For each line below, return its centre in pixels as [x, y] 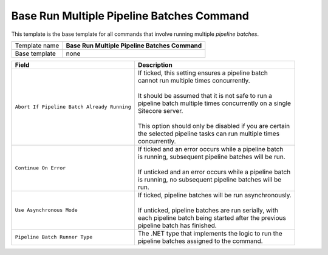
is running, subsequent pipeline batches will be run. [211, 157]
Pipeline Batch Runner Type [54, 237]
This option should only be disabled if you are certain [214, 126]
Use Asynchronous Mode [46, 210]
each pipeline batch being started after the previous [212, 217]
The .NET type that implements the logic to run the [210, 233]
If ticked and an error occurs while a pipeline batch [210, 149]
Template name [37, 46]
